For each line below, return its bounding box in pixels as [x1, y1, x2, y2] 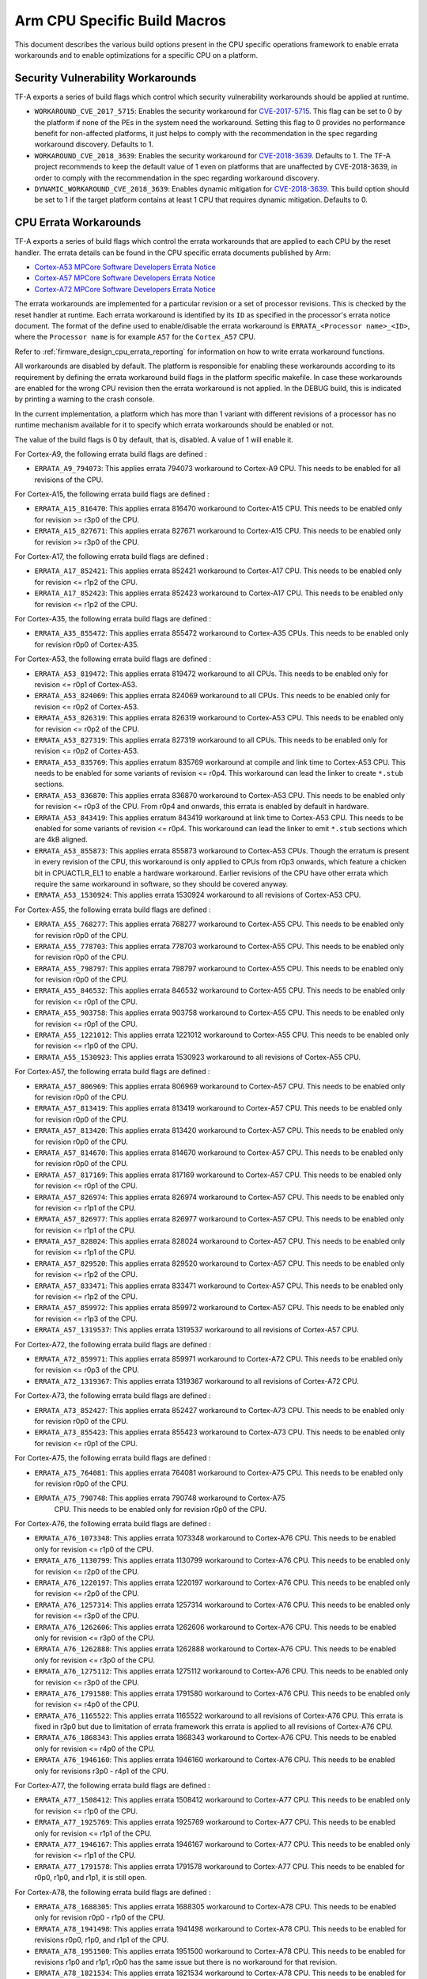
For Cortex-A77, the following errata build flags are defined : [14, 1781, 210, 1791]
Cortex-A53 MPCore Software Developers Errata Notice [34, 262, 217, 272]
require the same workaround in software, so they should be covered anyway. [34, 879, 289, 888]
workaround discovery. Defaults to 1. [34, 139, 154, 150]
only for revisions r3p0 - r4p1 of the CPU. [34, 1766, 169, 1776]
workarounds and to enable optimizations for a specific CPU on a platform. [14, 50, 259, 59]
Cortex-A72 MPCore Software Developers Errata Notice [34, 284, 216, 294]
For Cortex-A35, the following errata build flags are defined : [14, 613, 211, 623]
